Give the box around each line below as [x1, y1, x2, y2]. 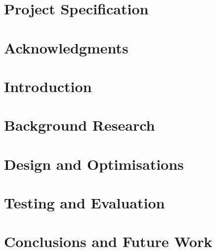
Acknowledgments [4, 37, 129, 57]
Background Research [4, 115, 155, 135]
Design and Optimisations [4, 153, 184, 174]
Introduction [4, 76, 92, 96]
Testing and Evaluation [4, 193, 165, 213]
